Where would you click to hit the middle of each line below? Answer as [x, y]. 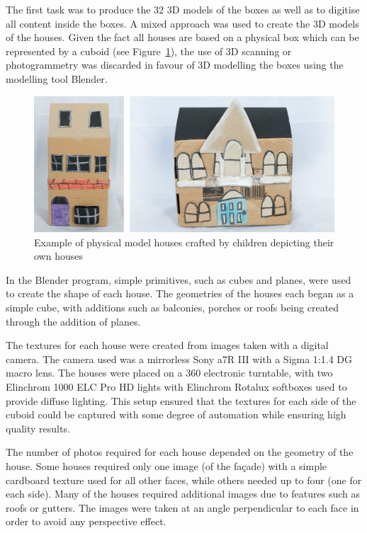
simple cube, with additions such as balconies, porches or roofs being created [173, 308]
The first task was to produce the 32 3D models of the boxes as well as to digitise [183, 9]
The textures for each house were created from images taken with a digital [167, 345]
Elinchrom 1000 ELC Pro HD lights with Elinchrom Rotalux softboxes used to [176, 387]
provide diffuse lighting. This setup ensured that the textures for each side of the [181, 400]
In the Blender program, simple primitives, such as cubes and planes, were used [179, 279]
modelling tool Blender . [57, 78]
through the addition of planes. [73, 321]
